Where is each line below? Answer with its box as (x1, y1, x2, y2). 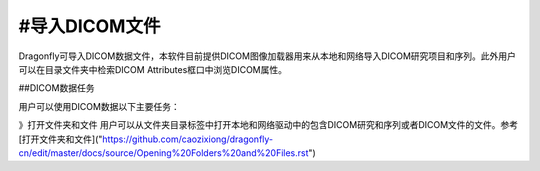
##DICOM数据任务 (18, 82, 95, 94)
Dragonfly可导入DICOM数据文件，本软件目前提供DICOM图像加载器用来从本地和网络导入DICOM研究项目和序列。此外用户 (18, 50, 517, 62)
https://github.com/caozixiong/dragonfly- (101, 133, 274, 145)
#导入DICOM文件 (18, 15, 161, 37)
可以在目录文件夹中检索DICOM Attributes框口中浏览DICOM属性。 (18, 63, 288, 75)
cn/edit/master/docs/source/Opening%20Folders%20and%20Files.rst (18, 146, 309, 159)
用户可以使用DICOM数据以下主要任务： (18, 100, 180, 112)
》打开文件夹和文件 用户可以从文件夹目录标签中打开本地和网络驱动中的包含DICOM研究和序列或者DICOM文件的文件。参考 (18, 119, 519, 131)
